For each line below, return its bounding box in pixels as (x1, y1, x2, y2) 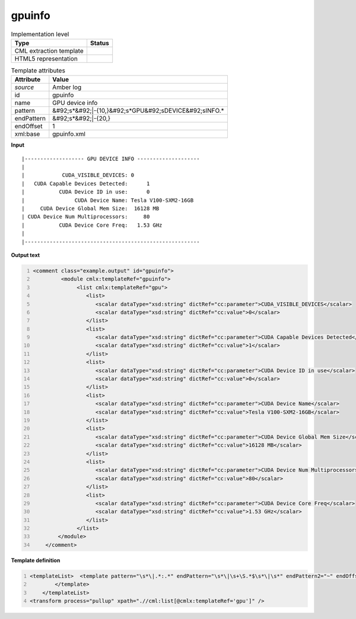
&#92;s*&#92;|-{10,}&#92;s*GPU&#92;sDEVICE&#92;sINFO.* (52, 107, 225, 115)
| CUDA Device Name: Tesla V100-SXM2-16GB (21, 196, 194, 204)
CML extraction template (14, 46, 84, 55)
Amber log (52, 83, 82, 91)
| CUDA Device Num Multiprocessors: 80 (21, 214, 150, 220)
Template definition (11, 557, 61, 564)
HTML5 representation (14, 54, 78, 62)
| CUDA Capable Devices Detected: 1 (21, 180, 150, 187)
